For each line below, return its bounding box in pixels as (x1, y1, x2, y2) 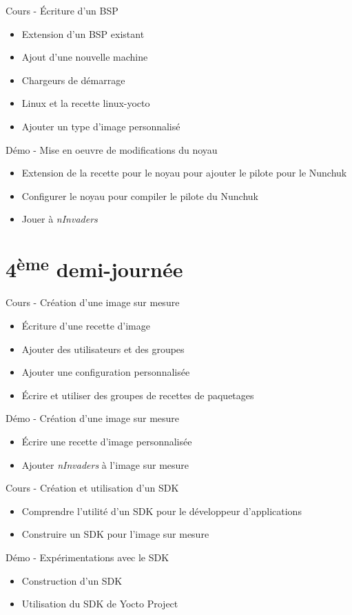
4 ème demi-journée (6, 252, 183, 283)
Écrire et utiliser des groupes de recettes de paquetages (21, 387, 254, 402)
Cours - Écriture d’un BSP (6, 3, 118, 17)
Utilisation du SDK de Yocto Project (21, 596, 178, 611)
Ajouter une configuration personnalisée (21, 365, 190, 379)
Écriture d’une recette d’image (21, 318, 150, 332)
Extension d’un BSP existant (21, 26, 145, 41)
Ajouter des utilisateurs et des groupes (21, 341, 185, 356)
